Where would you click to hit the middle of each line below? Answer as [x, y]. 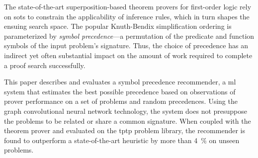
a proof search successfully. [45, 65]
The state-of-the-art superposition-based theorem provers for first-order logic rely [128, 6]
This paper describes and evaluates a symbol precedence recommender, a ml [120, 82]
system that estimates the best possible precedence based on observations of [120, 91]
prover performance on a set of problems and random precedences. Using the [121, 101]
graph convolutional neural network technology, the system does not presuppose [126, 111]
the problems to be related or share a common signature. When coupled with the [128, 120]
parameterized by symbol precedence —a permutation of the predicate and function [129, 36]
